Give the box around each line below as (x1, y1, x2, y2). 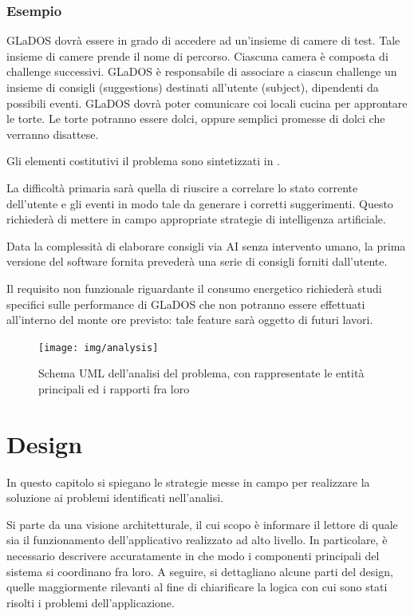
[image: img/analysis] (38, 342, 159, 353)
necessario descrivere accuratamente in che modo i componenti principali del (6, 547, 380, 564)
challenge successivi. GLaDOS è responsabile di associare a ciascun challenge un (6, 63, 397, 80)
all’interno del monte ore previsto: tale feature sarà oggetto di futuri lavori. (6, 311, 373, 328)
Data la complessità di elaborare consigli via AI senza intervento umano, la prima (6, 237, 406, 254)
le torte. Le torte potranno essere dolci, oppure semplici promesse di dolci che (6, 110, 385, 127)
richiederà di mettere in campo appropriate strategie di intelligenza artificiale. (6, 211, 386, 227)
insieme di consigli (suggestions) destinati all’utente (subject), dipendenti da (6, 79, 379, 95)
